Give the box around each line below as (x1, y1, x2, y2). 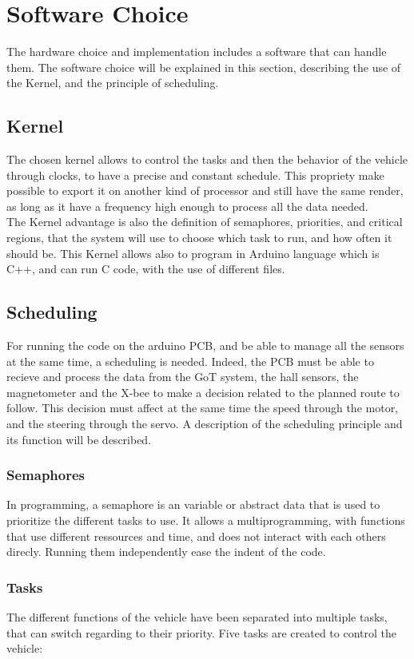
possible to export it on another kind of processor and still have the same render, (6, 182, 404, 199)
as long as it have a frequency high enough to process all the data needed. (6, 197, 368, 214)
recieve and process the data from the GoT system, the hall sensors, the (6, 368, 359, 385)
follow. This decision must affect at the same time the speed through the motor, (6, 399, 399, 416)
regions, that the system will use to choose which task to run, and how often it (6, 229, 392, 246)
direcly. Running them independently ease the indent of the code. (6, 543, 326, 560)
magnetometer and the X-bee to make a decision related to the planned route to (6, 383, 400, 400)
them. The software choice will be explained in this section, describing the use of (6, 58, 401, 75)
